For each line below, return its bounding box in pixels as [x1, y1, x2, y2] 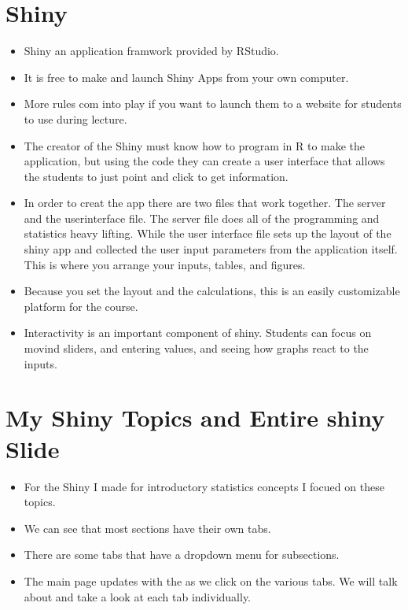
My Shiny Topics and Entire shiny [6, 401, 385, 434]
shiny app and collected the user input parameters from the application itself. [24, 241, 398, 257]
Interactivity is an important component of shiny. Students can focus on [24, 324, 372, 341]
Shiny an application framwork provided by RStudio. [24, 43, 279, 59]
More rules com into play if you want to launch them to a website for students [24, 95, 402, 112]
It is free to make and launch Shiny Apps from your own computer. [24, 68, 349, 85]
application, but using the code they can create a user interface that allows [24, 153, 385, 169]
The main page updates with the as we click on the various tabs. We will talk [24, 572, 398, 589]
